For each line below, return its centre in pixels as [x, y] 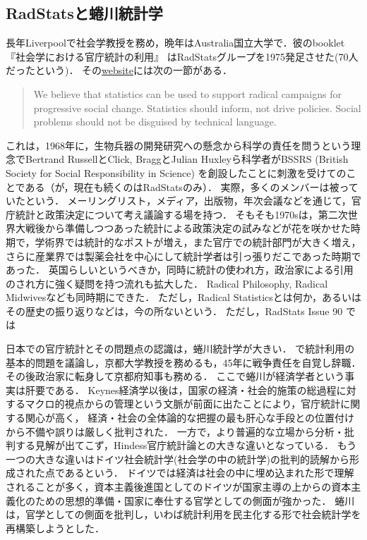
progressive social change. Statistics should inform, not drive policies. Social [197, 108]
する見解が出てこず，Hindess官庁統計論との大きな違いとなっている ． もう [186, 445]
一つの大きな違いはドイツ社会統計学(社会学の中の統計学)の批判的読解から [178, 459]
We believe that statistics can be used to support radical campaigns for [187, 93]
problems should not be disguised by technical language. [155, 122]
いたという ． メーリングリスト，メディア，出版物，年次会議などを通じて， [179, 201]
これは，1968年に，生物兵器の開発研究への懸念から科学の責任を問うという [179, 145]
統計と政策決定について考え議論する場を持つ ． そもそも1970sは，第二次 [181, 214]
